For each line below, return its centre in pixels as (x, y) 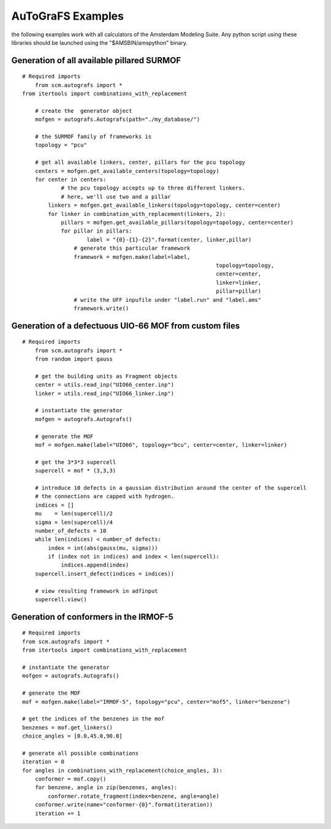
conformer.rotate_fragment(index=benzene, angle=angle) (134, 796)
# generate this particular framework (132, 248)
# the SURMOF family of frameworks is (93, 137)
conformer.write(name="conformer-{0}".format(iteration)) (124, 805)
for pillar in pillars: (97, 231)
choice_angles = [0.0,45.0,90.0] (72, 736)
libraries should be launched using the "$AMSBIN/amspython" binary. (100, 42)
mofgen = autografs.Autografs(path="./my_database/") (117, 119)
